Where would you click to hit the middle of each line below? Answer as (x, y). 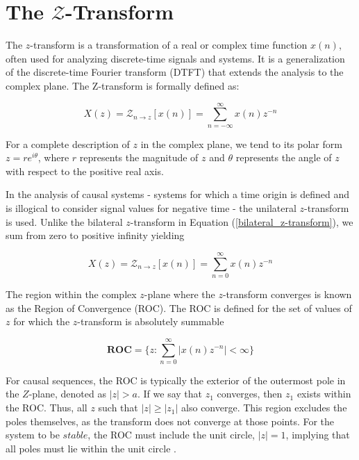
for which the (42, 321)
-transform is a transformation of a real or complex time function (169, 45)
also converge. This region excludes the (264, 408)
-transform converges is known (287, 294)
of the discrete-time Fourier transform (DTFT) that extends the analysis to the (175, 72)
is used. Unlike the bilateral (64, 221)
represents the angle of (284, 157)
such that (118, 408)
